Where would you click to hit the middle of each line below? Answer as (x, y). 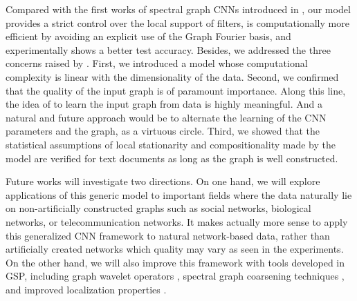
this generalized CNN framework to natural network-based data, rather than (168, 235)
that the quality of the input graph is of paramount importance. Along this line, (176, 90)
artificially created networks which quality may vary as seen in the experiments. (175, 249)
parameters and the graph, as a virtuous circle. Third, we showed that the (163, 131)
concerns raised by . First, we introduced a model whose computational (157, 63)
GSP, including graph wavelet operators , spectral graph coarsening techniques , (175, 276)
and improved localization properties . (86, 289)
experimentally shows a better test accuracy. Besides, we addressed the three (168, 49)
